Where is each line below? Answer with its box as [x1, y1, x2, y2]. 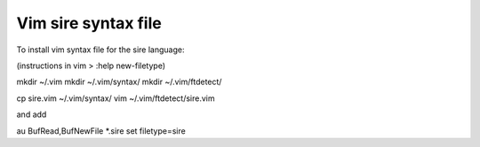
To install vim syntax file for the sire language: [16, 44, 185, 55]
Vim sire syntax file [16, 13, 162, 33]
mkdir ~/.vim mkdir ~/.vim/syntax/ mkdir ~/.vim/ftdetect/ [16, 76, 222, 88]
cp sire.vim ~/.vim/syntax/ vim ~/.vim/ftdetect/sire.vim [16, 93, 215, 104]
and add [16, 109, 47, 120]
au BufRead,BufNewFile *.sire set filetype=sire [16, 125, 186, 136]
